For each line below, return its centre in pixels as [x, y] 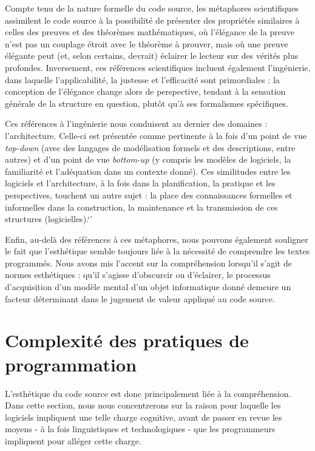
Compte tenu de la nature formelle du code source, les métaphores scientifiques [152, 8]
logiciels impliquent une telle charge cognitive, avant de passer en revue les [144, 417]
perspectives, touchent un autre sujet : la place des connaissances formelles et [149, 195]
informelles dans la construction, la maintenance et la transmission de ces [141, 207]
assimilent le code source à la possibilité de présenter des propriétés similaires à [152, 20]
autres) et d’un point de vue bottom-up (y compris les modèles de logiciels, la [148, 159]
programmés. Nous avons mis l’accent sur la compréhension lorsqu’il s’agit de [148, 263]
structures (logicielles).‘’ [49, 219]
